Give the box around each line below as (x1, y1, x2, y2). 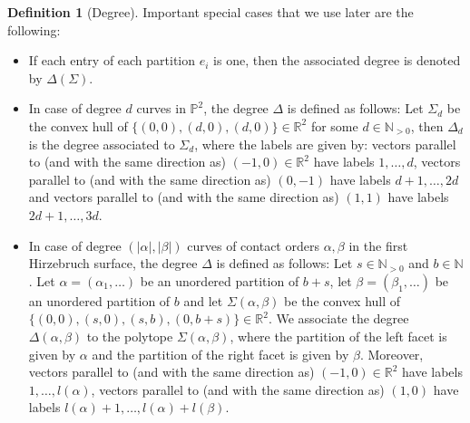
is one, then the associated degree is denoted (213, 51, 461, 70)
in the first (348, 236, 408, 255)
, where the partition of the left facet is (230, 326, 447, 345)
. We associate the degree (268, 309, 409, 328)
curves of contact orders (187, 236, 319, 255)
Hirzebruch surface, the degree (28, 254, 198, 273)
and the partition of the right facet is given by (92, 344, 349, 363)
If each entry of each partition (28, 51, 196, 70)
